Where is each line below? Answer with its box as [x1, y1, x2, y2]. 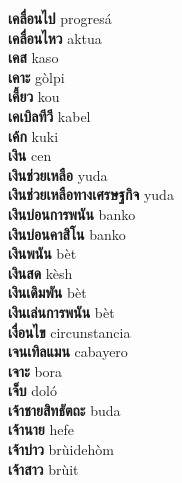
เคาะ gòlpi [8, 66, 65, 87]
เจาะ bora [8, 360, 63, 381]
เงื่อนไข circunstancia [8, 321, 131, 342]
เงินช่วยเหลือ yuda [8, 164, 108, 185]
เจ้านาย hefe [8, 419, 74, 440]
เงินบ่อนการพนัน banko [8, 203, 136, 224]
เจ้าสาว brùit [8, 458, 79, 479]
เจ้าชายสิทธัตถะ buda [8, 399, 121, 420]
